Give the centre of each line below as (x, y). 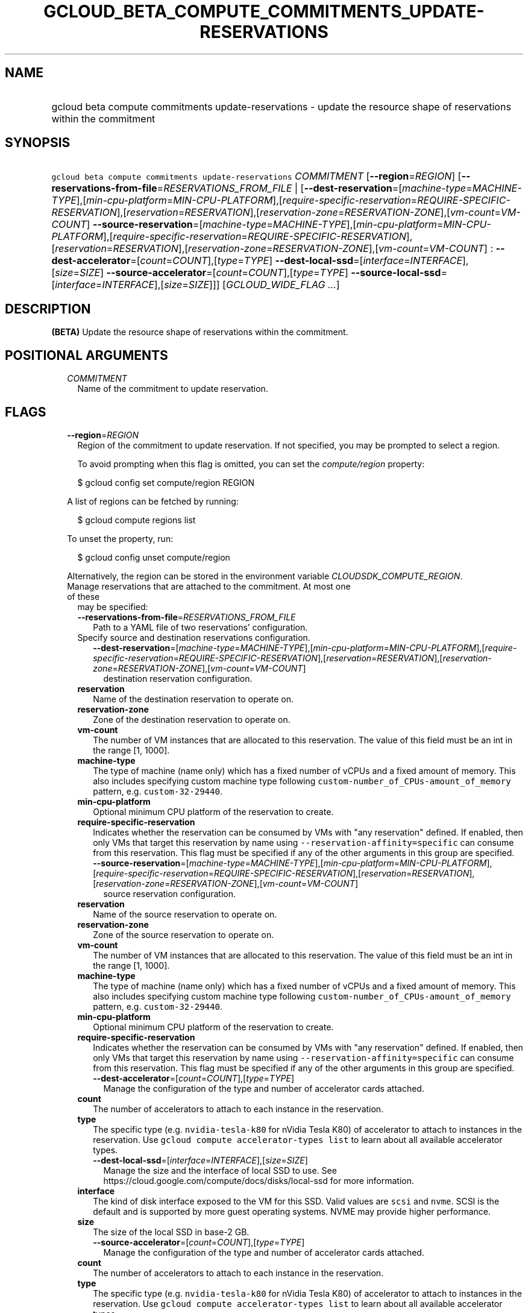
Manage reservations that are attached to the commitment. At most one (209, 586)
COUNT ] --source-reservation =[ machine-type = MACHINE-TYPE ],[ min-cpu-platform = (247, 225)
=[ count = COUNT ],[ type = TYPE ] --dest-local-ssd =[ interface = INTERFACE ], (300, 261)
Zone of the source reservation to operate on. (184, 934)
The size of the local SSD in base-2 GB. (171, 1232)
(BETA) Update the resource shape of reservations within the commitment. (200, 332)
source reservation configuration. (169, 893)
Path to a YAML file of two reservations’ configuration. (200, 627)
